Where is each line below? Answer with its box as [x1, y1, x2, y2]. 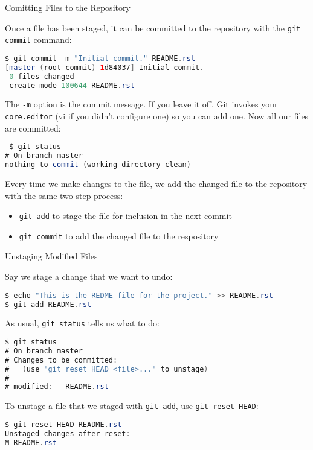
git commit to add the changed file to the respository [19, 229, 219, 242]
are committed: [5, 121, 61, 134]
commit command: [5, 33, 72, 46]
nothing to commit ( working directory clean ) [5, 160, 191, 170]
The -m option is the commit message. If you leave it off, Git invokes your [5, 98, 278, 110]
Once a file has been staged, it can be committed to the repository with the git [5, 21, 301, 34]
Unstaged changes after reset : [5, 429, 131, 438]
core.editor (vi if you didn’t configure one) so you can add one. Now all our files [5, 110, 309, 122]
